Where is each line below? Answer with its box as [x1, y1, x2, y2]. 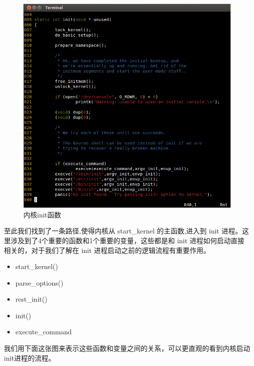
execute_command [15, 327, 72, 337]
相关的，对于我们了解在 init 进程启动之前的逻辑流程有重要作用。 [4, 245, 211, 255]
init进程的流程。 [4, 352, 56, 363]
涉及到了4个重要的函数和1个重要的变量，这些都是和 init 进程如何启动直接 [10, 235, 245, 245]
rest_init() [15, 294, 47, 304]
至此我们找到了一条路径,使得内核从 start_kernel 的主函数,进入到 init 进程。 [4, 226, 242, 236]
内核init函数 [23, 209, 62, 219]
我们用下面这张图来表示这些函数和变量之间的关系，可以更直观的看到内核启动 [4, 343, 250, 353]
